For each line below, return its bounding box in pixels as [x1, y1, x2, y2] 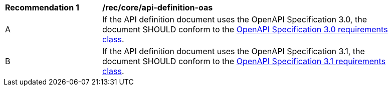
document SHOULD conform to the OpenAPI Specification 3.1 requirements [102, 56, 386, 66]
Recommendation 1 [5, 2, 79, 12]
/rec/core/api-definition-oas [102, 2, 213, 12]
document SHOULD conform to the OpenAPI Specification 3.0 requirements [102, 24, 388, 34]
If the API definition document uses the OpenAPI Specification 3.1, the [102, 46, 365, 56]
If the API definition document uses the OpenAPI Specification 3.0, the [102, 14, 367, 24]
